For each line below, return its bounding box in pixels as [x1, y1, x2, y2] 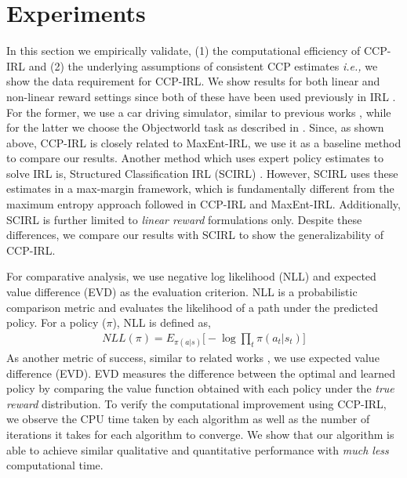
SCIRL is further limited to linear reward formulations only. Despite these [6, 211, 362, 227]
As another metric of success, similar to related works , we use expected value [6, 349, 380, 366]
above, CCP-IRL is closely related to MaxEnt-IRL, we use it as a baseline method [6, 134, 402, 150]
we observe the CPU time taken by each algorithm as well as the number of [6, 411, 370, 427]
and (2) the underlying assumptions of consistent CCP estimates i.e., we [28, 57, 378, 74]
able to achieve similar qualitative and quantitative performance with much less [6, 441, 389, 458]
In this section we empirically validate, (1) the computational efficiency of [6, 42, 361, 59]
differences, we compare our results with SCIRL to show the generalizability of [6, 226, 384, 243]
